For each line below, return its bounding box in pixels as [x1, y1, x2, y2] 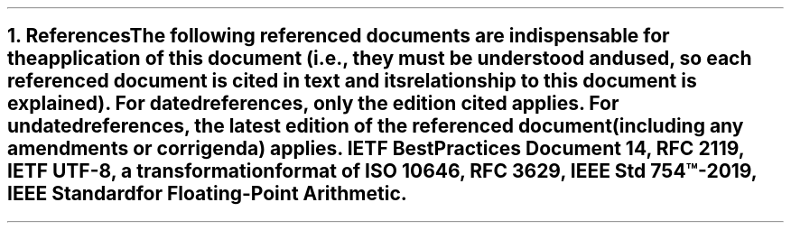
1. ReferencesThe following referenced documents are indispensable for [7, 24, 670, 48]
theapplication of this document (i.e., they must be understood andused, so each [7, 47, 752, 70]
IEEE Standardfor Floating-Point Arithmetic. [7, 182, 407, 206]
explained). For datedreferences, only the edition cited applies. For [7, 92, 619, 115]
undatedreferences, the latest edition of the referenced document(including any [7, 115, 744, 138]
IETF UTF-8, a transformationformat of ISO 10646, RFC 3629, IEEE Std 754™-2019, [7, 160, 758, 183]
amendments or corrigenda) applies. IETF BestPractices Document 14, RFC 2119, [7, 137, 745, 161]
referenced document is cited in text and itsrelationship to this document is [7, 69, 697, 93]
